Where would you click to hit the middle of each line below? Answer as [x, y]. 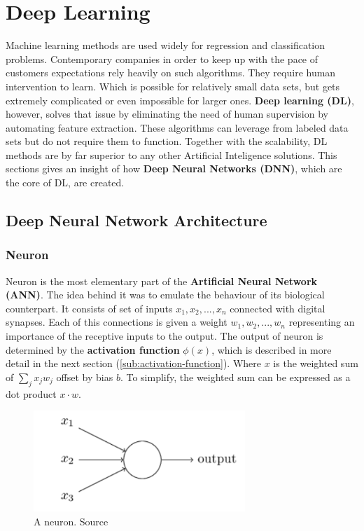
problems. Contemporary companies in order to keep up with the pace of [162, 58]
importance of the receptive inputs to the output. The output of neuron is [164, 336]
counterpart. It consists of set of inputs [89, 308]
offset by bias [85, 377]
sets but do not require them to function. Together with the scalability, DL [167, 141]
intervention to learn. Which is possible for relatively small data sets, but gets [173, 86]
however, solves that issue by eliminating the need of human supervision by [167, 114]
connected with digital [278, 308]
